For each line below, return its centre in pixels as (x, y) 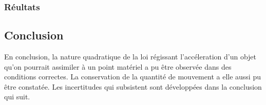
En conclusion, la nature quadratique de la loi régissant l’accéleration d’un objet (130, 57)
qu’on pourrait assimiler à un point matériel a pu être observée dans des (118, 66)
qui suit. (17, 97)
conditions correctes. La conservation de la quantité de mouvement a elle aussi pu (132, 77)
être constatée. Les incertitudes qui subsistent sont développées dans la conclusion (133, 86)
